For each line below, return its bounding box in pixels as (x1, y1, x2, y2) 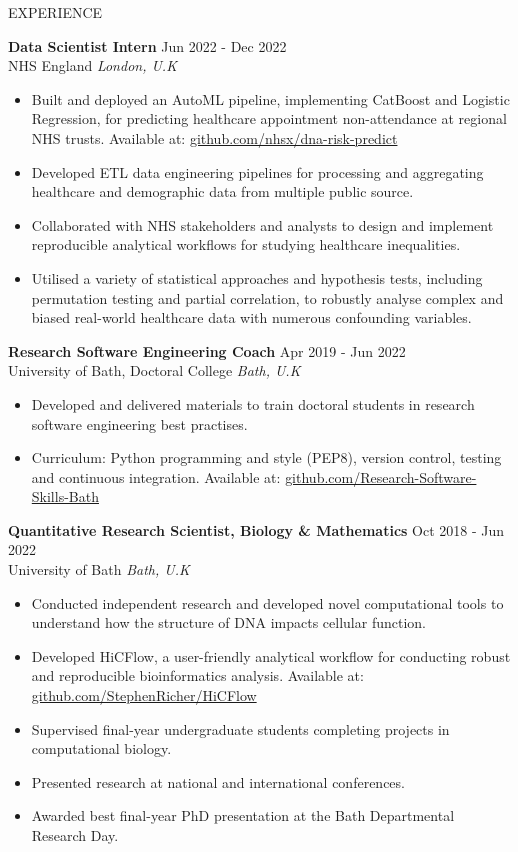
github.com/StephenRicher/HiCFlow (31, 685, 257, 706)
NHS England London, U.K (8, 55, 177, 76)
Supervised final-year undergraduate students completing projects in (31, 718, 450, 739)
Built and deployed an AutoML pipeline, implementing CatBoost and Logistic (31, 88, 510, 109)
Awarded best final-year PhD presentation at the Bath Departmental (31, 805, 455, 826)
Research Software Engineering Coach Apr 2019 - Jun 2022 (8, 340, 406, 361)
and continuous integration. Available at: (31, 466, 281, 487)
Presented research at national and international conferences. (31, 771, 405, 792)
